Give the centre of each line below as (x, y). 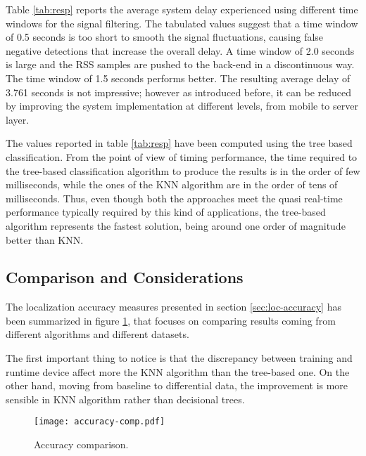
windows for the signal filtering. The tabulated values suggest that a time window (182, 23)
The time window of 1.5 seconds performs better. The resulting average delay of (178, 78)
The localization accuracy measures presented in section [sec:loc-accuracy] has (173, 307)
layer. (18, 119)
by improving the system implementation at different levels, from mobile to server (182, 106)
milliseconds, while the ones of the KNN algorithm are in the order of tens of (172, 184)
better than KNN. (45, 239)
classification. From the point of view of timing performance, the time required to (182, 156)
